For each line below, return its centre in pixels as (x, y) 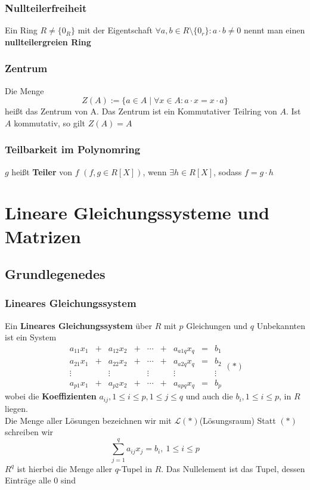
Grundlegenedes (55, 274)
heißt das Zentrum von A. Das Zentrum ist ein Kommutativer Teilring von (141, 111)
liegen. (16, 408)
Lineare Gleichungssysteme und (137, 213)
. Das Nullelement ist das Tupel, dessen (233, 468)
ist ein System (31, 337)
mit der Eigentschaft (115, 30)
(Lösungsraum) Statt (238, 420)
